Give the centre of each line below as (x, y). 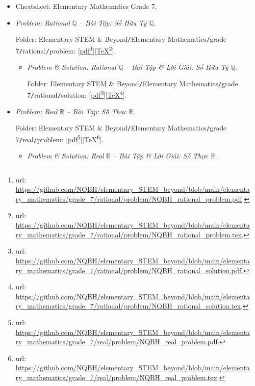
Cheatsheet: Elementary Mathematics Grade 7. (86, 6)
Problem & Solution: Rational (72, 67)
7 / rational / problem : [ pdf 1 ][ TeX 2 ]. (66, 50)
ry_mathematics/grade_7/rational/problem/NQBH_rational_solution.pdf (128, 270)
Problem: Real (36, 111)
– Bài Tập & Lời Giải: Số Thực (161, 156)
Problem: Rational (43, 22)
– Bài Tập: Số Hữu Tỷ (113, 22)
